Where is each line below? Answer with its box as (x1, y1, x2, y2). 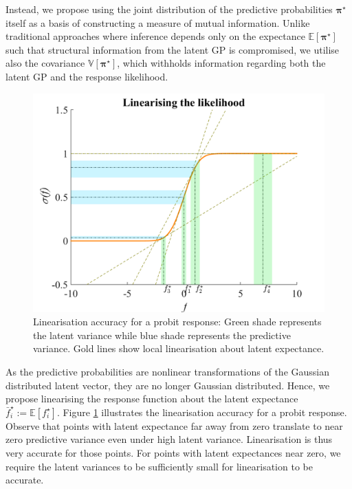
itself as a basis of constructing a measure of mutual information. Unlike (5, 15, 310, 30)
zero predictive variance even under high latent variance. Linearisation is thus (5, 432, 333, 446)
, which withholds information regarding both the (117, 56, 326, 70)
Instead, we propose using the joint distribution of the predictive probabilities (5, 2, 333, 16)
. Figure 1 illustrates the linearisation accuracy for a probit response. (56, 404, 347, 419)
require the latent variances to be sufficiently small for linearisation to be (5, 459, 313, 473)
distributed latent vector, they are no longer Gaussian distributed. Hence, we (5, 378, 330, 392)
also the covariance (5, 56, 85, 70)
